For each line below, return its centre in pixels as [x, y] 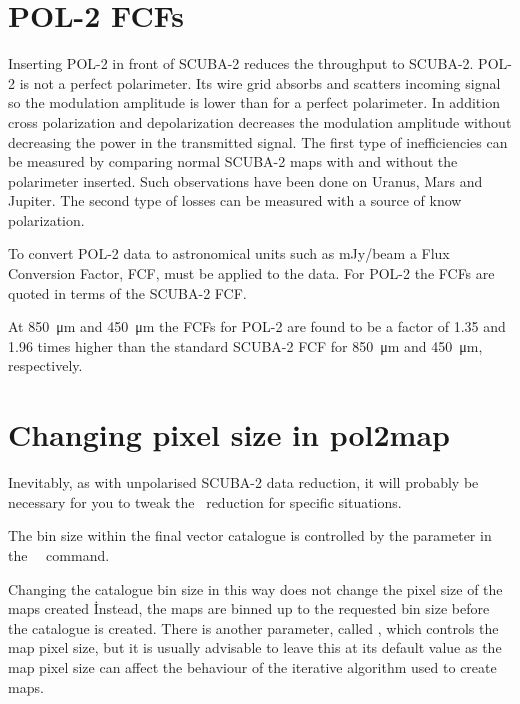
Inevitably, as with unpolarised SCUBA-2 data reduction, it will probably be [243, 482]
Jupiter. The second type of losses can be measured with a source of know [235, 200]
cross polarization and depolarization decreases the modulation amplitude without [260, 121]
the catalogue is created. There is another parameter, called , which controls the [253, 627]
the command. [59, 554]
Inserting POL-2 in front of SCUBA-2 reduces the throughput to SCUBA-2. [241, 63]
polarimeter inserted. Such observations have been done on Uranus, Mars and [245, 180]
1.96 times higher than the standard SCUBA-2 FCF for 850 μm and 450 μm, [245, 345]
